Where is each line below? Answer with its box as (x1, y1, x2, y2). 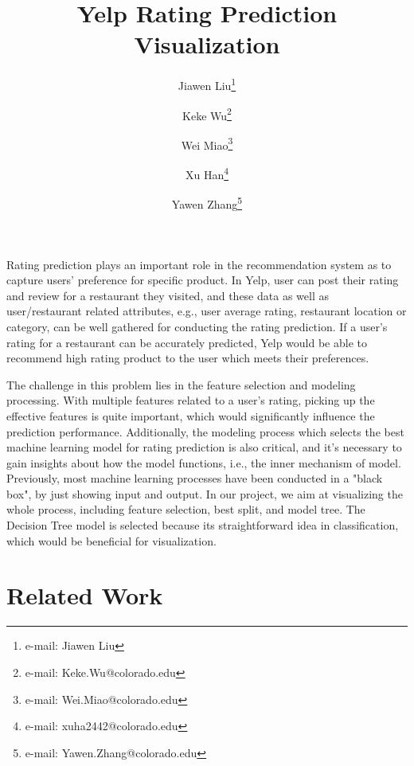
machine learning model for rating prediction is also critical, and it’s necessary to (6, 439, 402, 455)
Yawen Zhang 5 (171, 193, 243, 212)
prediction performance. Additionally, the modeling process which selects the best (6, 423, 404, 440)
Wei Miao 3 (181, 134, 233, 153)
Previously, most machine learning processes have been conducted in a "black (6, 470, 383, 487)
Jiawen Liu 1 (178, 75, 236, 93)
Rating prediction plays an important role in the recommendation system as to (6, 256, 392, 272)
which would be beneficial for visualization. (6, 532, 217, 549)
